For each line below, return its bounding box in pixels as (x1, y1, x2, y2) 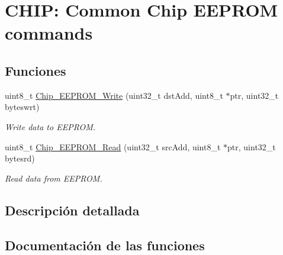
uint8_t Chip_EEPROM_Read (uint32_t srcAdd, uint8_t (5, 140, 221, 153)
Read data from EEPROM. (5, 172, 102, 184)
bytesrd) (5, 152, 35, 164)
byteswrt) (5, 101, 40, 113)
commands (5, 21, 93, 45)
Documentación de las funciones (5, 235, 205, 254)
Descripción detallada (5, 201, 140, 219)
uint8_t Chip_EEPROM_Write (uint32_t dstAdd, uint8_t (5, 89, 223, 101)
